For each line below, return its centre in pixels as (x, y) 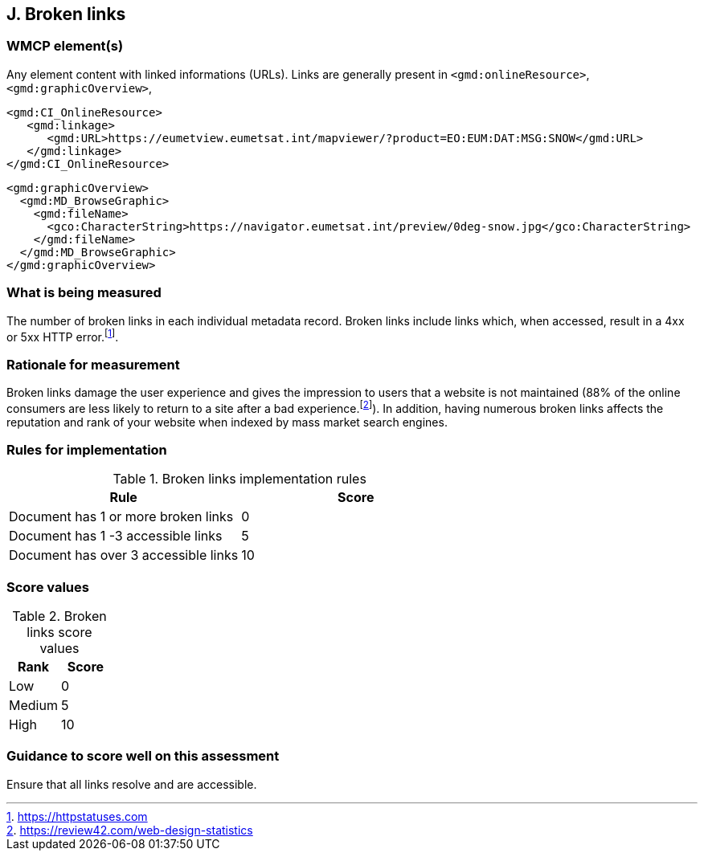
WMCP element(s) (65, 46)
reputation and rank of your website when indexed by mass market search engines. (227, 422)
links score (59, 633)
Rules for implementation (87, 449)
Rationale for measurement (93, 364)
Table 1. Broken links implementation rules (239, 479)
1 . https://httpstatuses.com (77, 816)
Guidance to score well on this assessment (143, 756)
